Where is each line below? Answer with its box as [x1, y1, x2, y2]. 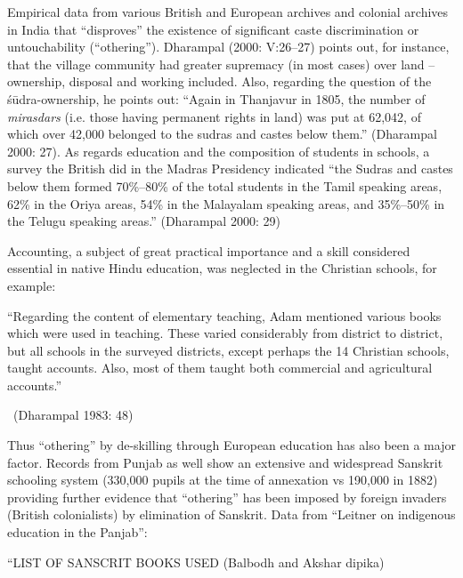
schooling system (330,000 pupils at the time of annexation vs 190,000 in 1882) [7, 470, 438, 489]
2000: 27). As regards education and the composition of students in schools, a [7, 141, 430, 160]
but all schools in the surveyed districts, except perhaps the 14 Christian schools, [7, 341, 450, 359]
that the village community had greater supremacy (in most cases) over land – [7, 54, 435, 73]
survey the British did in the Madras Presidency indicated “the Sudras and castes [7, 159, 453, 178]
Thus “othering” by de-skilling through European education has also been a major [7, 436, 456, 454]
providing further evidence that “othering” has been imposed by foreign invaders [7, 487, 447, 506]
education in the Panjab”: [7, 523, 148, 542]
